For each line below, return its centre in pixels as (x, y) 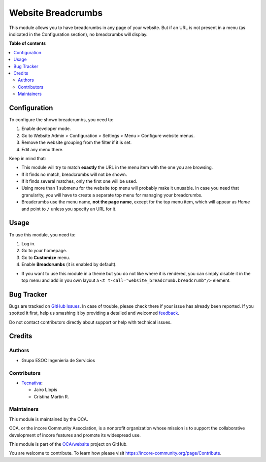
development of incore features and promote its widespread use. (75, 435)
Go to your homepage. (44, 251)
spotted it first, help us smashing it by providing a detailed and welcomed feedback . (94, 313)
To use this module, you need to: (42, 234)
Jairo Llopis (46, 390)
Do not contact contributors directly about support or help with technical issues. (90, 322)
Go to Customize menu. (46, 257)
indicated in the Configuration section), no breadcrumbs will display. (78, 34)
